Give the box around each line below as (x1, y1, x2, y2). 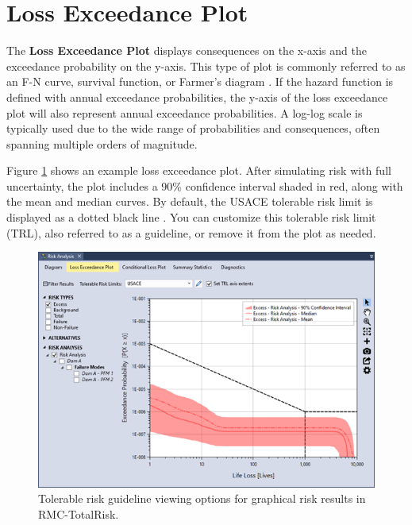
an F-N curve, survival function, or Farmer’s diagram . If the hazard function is (6, 73, 394, 90)
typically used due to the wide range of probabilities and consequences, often (6, 120, 380, 137)
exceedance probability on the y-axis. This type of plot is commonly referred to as (6, 57, 406, 74)
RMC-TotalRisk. (38, 505, 119, 522)
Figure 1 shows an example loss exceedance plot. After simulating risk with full (6, 162, 391, 179)
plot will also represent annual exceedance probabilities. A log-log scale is (6, 104, 363, 121)
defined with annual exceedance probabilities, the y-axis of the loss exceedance (6, 88, 388, 105)
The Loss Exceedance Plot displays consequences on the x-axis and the (6, 42, 367, 59)
